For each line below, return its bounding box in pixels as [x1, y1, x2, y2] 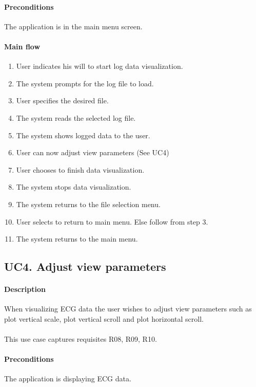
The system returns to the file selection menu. [16, 198, 161, 209]
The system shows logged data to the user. [16, 130, 150, 140]
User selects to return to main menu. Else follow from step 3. [16, 216, 208, 227]
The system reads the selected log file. [16, 112, 136, 123]
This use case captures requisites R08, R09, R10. [4, 334, 157, 344]
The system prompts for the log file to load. [16, 78, 154, 88]
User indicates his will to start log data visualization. [16, 61, 183, 71]
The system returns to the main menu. [16, 233, 138, 244]
